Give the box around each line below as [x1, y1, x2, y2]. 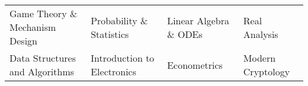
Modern [243, 51, 276, 65]
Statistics [91, 27, 129, 41]
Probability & [91, 13, 148, 27]
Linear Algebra [167, 13, 229, 27]
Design [9, 34, 37, 47]
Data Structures [9, 51, 76, 65]
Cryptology [243, 65, 290, 78]
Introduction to [91, 51, 155, 65]
